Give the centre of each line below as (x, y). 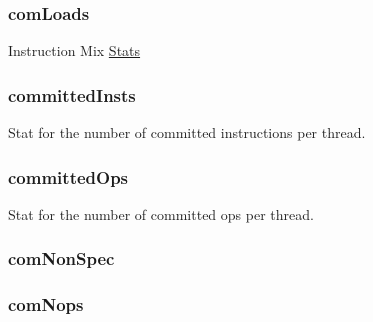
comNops (46, 304)
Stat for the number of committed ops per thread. (161, 213)
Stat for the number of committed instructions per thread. (187, 132)
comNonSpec (61, 258)
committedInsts (72, 94)
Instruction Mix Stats (74, 50)
